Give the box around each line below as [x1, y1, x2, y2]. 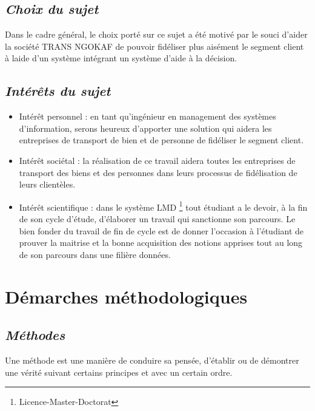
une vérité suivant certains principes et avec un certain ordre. [5, 365, 233, 378]
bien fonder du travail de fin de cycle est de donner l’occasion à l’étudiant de [19, 224, 304, 237]
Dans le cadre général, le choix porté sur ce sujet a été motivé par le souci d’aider [5, 28, 308, 41]
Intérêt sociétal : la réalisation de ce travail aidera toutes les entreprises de [19, 154, 296, 166]
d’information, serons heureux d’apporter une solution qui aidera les [19, 121, 272, 134]
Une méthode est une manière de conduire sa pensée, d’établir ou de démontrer [5, 353, 299, 366]
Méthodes [5, 325, 65, 344]
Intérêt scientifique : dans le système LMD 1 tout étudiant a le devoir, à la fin [19, 199, 308, 213]
